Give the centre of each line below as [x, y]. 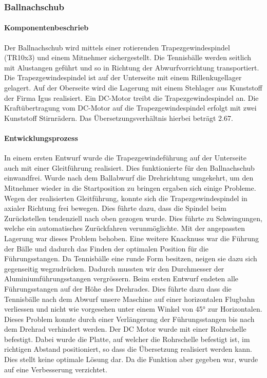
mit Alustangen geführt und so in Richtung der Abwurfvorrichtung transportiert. [132, 67]
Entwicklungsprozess [41, 138]
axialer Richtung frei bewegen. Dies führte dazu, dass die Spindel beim [115, 208]
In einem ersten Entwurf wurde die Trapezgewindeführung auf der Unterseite [125, 158]
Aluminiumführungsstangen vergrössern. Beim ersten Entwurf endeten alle [121, 278]
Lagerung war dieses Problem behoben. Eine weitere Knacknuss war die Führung [132, 238]
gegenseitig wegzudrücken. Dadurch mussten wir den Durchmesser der [114, 268]
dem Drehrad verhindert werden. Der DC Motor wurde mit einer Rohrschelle [125, 329]
